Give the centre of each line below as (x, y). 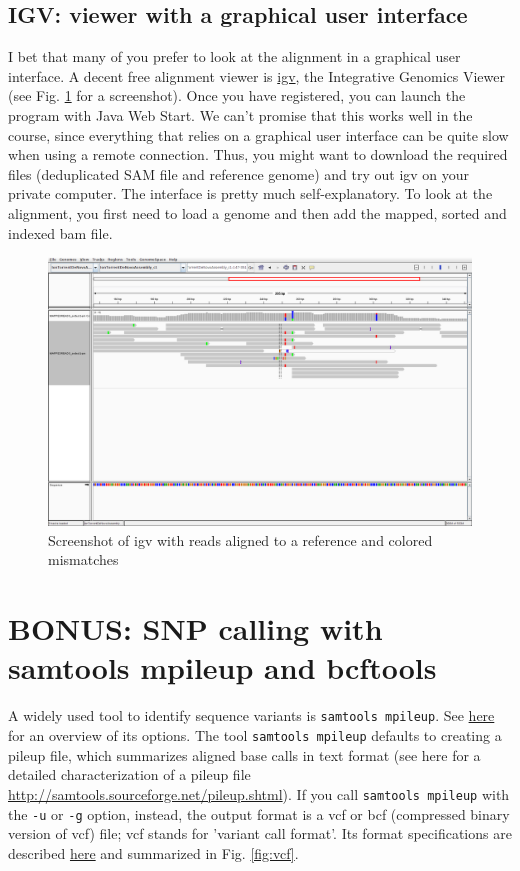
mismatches (83, 559)
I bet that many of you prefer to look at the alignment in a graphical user (234, 56)
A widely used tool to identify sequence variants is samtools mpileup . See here (251, 715)
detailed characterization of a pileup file (129, 774)
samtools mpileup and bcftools (222, 667)
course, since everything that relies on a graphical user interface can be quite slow (258, 134)
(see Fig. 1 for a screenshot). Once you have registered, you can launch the (237, 95)
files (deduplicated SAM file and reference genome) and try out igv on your (239, 173)
